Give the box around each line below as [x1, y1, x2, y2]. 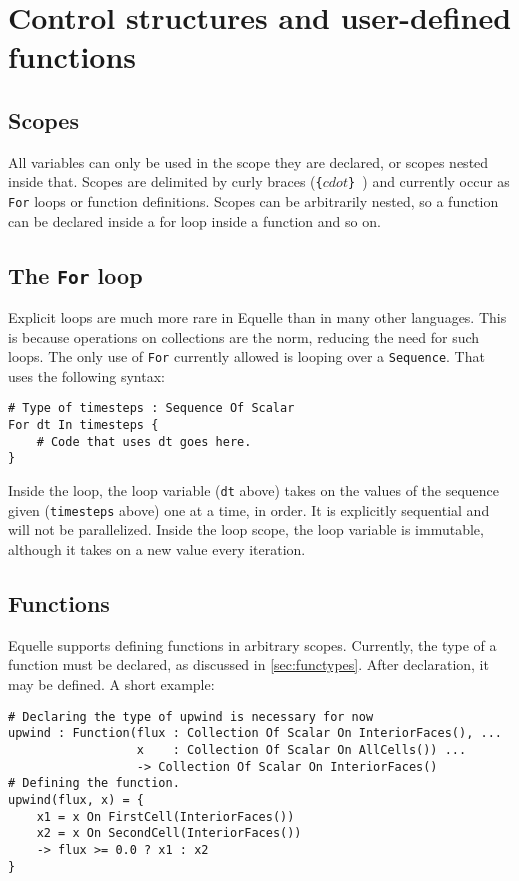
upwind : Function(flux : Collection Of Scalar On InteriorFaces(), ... [8, 726, 502, 741]
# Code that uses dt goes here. [36, 434, 252, 449]
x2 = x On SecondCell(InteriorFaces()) [36, 826, 302, 841]
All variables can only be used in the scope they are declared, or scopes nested [8, 151, 489, 172]
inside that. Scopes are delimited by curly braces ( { [8, 171, 323, 192]
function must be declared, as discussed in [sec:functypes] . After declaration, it [8, 654, 489, 675]
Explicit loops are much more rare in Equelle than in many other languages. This [8, 307, 507, 328]
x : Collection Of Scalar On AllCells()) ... [136, 742, 467, 757]
